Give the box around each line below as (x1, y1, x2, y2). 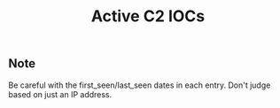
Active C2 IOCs (90, 6, 206, 27)
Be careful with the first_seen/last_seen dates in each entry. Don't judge (8, 80, 271, 90)
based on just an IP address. (8, 89, 113, 99)
